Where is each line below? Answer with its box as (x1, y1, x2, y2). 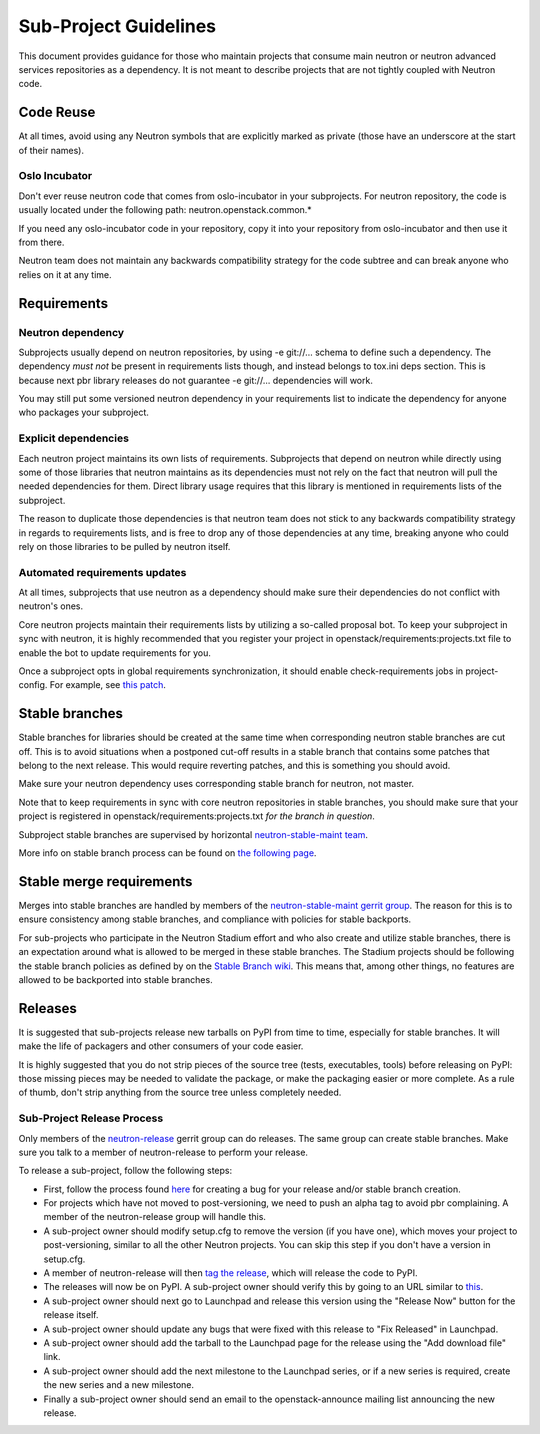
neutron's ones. (18, 600, 84, 612)
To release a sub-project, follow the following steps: (18, 1165, 233, 1177)
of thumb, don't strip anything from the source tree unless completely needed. (18, 1086, 342, 1099)
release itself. (43, 1309, 99, 1321)
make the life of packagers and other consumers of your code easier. (18, 1040, 304, 1052)
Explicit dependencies (18, 431, 130, 445)
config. (18, 679, 48, 691)
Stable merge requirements (18, 873, 193, 890)
